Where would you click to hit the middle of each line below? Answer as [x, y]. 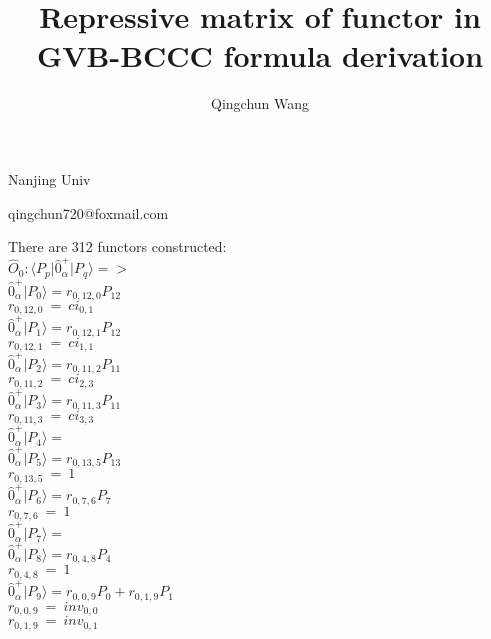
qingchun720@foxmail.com [88, 212]
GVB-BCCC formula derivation [260, 55]
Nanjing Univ [49, 178]
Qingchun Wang [260, 103]
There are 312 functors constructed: [117, 246]
